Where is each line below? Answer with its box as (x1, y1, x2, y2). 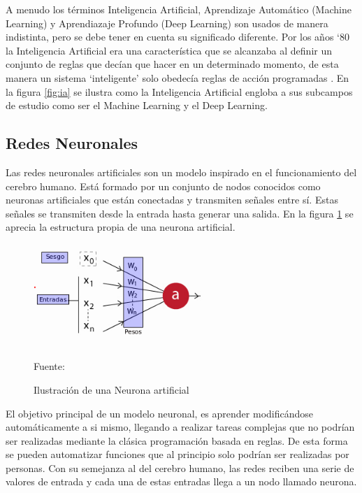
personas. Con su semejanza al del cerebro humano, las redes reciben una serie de (6, 460, 354, 475)
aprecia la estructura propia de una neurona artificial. (6, 220, 236, 234)
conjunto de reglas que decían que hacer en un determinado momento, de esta (6, 57, 339, 71)
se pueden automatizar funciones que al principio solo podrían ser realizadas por (6, 447, 349, 462)
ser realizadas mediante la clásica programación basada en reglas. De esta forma (6, 433, 348, 448)
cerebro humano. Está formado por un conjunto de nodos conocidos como (6, 178, 321, 193)
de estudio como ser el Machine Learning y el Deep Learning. (6, 98, 268, 113)
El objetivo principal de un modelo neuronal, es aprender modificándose (6, 406, 314, 420)
